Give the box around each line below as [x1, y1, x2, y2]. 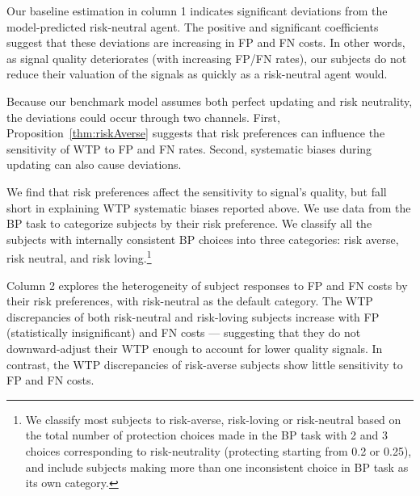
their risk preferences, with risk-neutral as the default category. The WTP [6, 292, 373, 309]
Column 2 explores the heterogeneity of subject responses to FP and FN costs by [6, 276, 408, 293]
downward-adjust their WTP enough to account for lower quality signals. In [6, 339, 383, 356]
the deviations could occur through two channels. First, [6, 108, 280, 125]
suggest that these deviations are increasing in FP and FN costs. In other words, [6, 34, 405, 51]
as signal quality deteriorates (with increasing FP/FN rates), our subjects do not [6, 49, 407, 66]
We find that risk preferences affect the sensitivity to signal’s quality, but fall [6, 183, 387, 200]
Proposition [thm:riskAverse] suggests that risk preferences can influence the [6, 124, 385, 141]
